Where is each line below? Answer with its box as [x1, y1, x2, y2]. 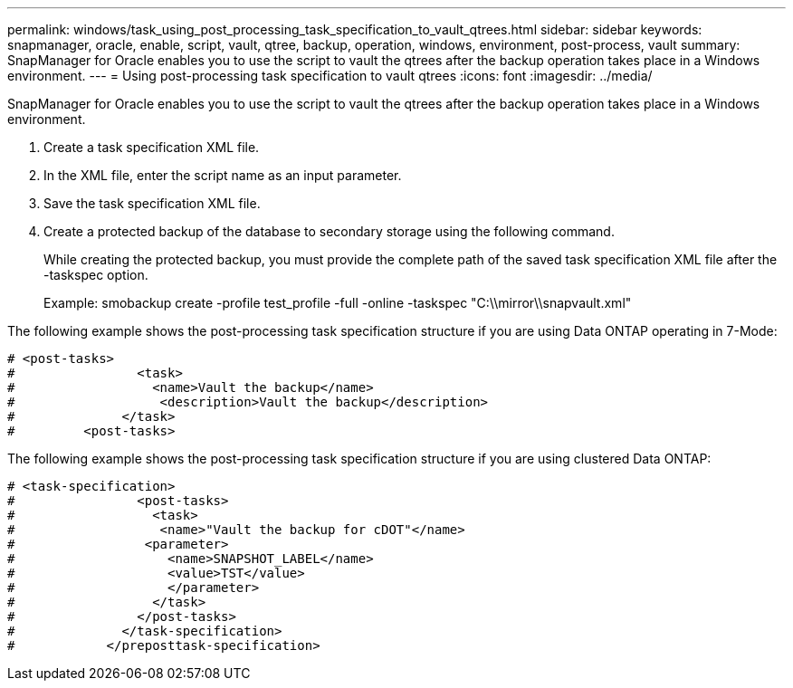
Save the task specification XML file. [43, 196, 261, 211]
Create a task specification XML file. [43, 139, 260, 155]
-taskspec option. [43, 267, 148, 282]
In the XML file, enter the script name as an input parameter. [43, 167, 402, 183]
